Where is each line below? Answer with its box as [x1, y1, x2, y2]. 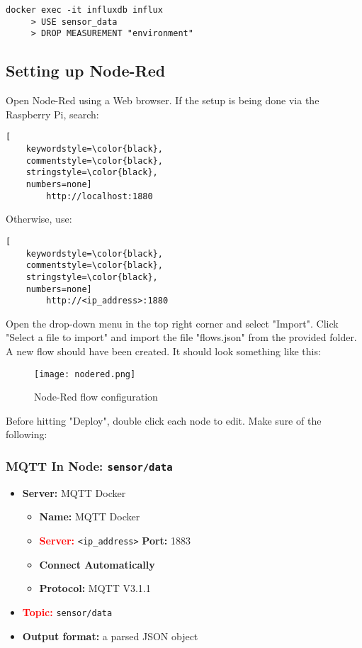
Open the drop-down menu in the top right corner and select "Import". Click [6, 315, 339, 330]
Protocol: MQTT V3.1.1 [39, 581, 151, 596]
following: [6, 427, 47, 442]
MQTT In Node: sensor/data [6, 457, 173, 474]
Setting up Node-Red [6, 60, 166, 82]
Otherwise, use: [6, 211, 72, 226]
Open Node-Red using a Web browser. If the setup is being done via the [6, 93, 319, 108]
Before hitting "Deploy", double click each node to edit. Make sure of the [6, 413, 322, 428]
